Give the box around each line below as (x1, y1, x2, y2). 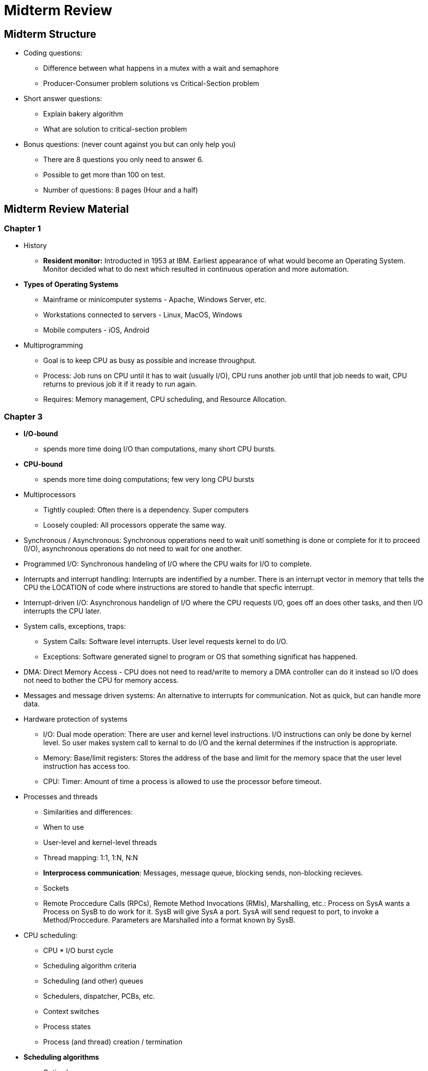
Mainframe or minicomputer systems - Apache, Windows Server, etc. (43, 295, 267, 304)
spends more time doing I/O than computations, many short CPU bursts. (43, 445, 276, 453)
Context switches (43, 1007, 100, 1016)
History (24, 241, 47, 250)
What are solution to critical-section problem (43, 125, 187, 134)
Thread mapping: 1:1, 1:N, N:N (43, 853, 138, 862)
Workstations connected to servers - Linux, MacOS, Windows (43, 310, 242, 319)
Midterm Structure (4, 28, 97, 40)
